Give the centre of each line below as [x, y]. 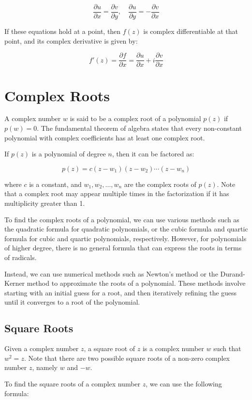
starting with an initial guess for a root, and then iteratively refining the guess [121, 292]
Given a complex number [42, 348]
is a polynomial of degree [69, 154]
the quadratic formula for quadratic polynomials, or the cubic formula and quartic [126, 229]
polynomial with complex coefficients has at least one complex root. [105, 137]
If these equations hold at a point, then [63, 31]
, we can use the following [184, 383]
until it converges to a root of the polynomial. [72, 302]
